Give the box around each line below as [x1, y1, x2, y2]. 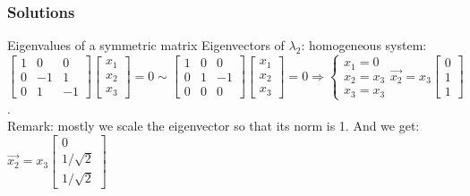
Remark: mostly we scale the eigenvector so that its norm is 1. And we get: [7, 116, 420, 135]
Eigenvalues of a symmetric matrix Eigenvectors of [7, 36, 285, 55]
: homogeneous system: [301, 36, 427, 55]
